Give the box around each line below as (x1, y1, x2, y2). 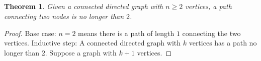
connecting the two (182, 27, 241, 38)
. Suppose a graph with (45, 47, 117, 57)
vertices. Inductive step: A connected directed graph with (4, 37, 181, 48)
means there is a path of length (78, 27, 175, 38)
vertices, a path (185, 1, 232, 11)
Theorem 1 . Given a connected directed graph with (4, 1, 163, 11)
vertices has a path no (189, 37, 257, 48)
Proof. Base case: (4, 27, 56, 38)
